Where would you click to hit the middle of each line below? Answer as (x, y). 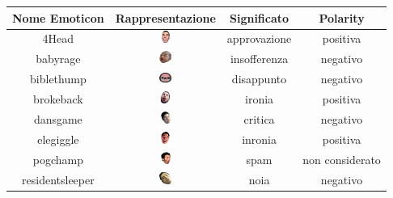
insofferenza (259, 59)
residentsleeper (58, 180)
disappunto (259, 79)
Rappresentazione (165, 17)
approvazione (259, 38)
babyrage (58, 59)
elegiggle (58, 139)
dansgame (58, 119)
